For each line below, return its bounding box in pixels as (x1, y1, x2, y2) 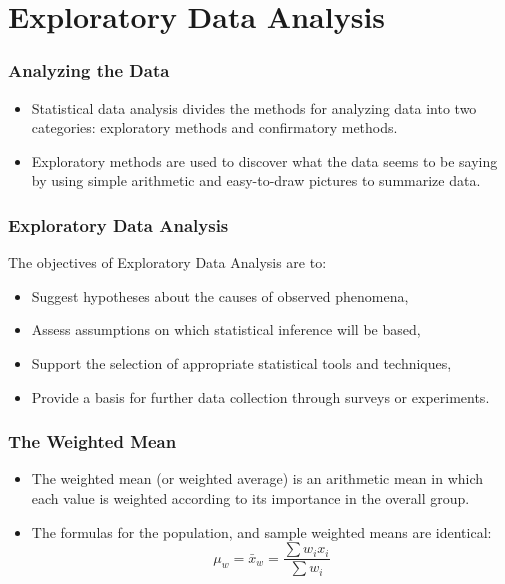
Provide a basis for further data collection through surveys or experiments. (31, 386, 490, 407)
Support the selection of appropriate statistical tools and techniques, (31, 352, 452, 373)
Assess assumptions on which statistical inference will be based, (31, 319, 421, 340)
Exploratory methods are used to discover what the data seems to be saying (31, 150, 498, 171)
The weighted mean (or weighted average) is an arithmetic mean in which (31, 468, 484, 489)
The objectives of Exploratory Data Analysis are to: (8, 252, 327, 273)
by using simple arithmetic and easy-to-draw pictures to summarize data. (31, 170, 481, 191)
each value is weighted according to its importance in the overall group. (31, 487, 470, 508)
